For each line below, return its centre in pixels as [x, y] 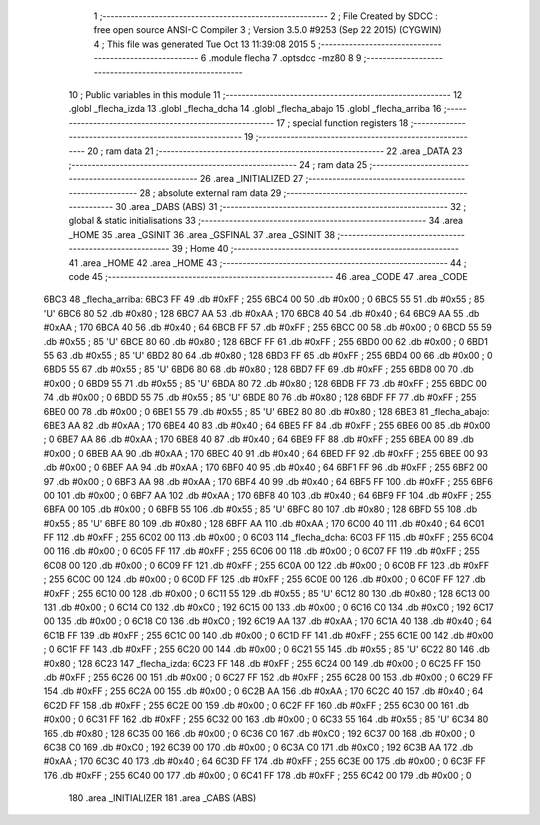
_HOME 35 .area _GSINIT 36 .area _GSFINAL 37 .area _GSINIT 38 [201, 234]
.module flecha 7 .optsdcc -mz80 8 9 [285, 58]
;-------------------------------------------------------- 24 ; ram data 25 [218, 164]
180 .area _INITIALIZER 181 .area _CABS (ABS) [162, 798]
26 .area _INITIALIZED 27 [252, 179]
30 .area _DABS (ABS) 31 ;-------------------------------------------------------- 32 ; [291, 207]
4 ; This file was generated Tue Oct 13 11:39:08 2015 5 [205, 44]
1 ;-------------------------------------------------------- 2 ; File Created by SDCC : [266, 16]
